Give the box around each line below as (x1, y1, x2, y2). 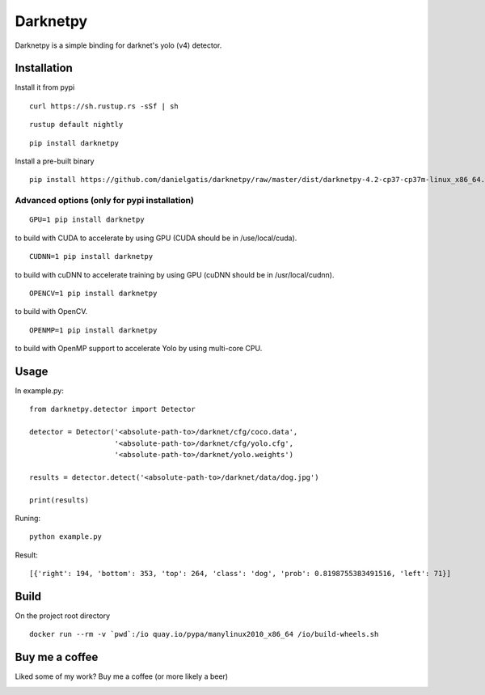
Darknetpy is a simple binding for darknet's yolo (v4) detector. (15, 40, 222, 50)
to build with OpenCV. (15, 307, 88, 316)
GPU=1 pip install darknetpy (29, 215, 145, 224)
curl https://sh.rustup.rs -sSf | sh (29, 101, 179, 111)
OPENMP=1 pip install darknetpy (29, 325, 158, 335)
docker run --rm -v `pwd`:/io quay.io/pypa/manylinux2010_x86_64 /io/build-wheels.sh (29, 629, 379, 639)
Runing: (15, 513, 40, 523)
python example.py (29, 532, 103, 541)
